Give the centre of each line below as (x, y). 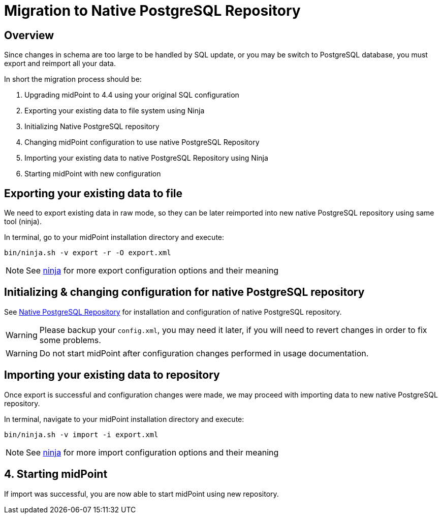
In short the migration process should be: (73, 79)
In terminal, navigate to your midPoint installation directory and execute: (124, 419)
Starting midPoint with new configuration (93, 174)
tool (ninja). (23, 222)
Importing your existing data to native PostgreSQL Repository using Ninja (146, 158)
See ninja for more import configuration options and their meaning (152, 452)
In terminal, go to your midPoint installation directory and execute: (114, 237)
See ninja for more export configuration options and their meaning (152, 271)
